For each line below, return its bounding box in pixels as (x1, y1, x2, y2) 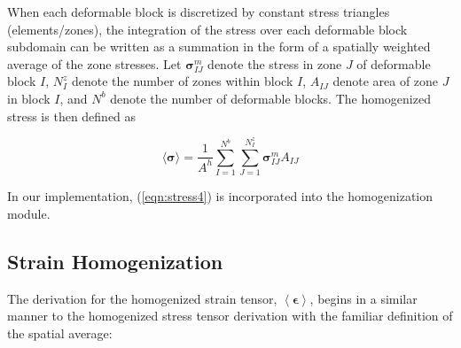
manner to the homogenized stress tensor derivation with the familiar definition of (7, 306, 453, 325)
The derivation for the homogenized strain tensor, (7, 289, 277, 307)
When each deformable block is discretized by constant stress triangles (7, 3, 390, 20)
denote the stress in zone (207, 54, 342, 73)
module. (7, 204, 51, 222)
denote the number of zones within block (71, 72, 293, 90)
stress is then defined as (7, 106, 137, 125)
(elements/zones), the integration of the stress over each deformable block (7, 19, 408, 38)
